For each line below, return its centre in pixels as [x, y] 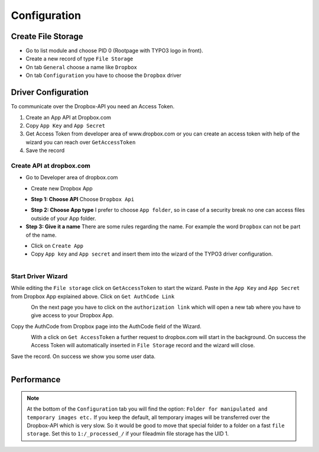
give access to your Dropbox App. [72, 315]
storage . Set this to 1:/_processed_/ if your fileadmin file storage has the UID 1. [128, 434]
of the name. [41, 235]
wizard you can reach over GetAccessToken [81, 142]
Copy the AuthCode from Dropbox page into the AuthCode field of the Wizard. [106, 326]
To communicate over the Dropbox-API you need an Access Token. [93, 106]
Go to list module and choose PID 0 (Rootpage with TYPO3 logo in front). [115, 51]
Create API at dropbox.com [51, 166]
